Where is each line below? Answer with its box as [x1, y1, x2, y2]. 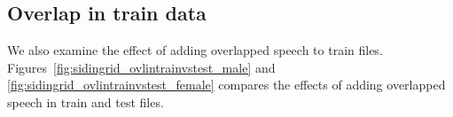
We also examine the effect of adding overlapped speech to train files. [7, 41, 383, 59]
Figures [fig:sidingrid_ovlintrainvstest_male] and [7, 58, 276, 76]
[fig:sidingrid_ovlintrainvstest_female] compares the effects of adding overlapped [7, 75, 446, 94]
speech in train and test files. [7, 92, 164, 111]
